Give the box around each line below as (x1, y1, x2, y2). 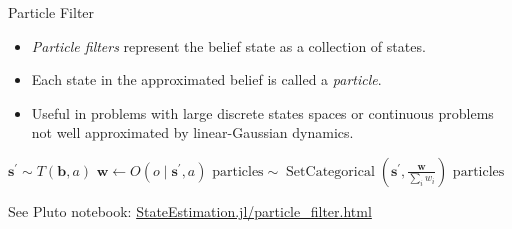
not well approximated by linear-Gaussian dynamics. (31, 122, 354, 143)
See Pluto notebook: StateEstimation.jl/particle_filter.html (8, 200, 372, 221)
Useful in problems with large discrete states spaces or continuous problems (31, 102, 494, 123)
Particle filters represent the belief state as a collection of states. (31, 35, 426, 56)
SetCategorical (286, 164, 375, 179)
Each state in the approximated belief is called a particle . (31, 69, 382, 90)
